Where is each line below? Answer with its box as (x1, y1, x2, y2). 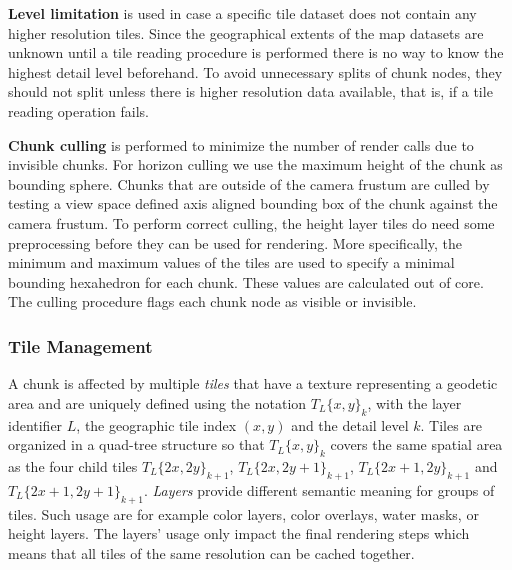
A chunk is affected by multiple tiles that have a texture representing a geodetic (8, 373, 498, 394)
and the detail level (291, 414, 409, 435)
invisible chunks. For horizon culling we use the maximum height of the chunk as (8, 154, 503, 175)
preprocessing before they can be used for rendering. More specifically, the (8, 232, 463, 253)
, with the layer (367, 392, 462, 413)
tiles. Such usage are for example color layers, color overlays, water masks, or (8, 503, 479, 524)
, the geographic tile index (76, 414, 237, 435)
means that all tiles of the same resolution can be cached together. (8, 542, 415, 563)
